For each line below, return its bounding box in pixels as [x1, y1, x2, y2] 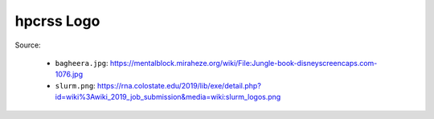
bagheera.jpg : [55, 58, 108, 68]
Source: [14, 40, 41, 50]
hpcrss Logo [14, 12, 100, 30]
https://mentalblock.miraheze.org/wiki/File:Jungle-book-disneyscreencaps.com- [109, 58, 378, 68]
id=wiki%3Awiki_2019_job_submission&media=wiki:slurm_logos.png [55, 92, 281, 102]
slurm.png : [55, 80, 96, 90]
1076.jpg [55, 69, 84, 80]
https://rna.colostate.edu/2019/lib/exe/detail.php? [96, 80, 261, 90]
